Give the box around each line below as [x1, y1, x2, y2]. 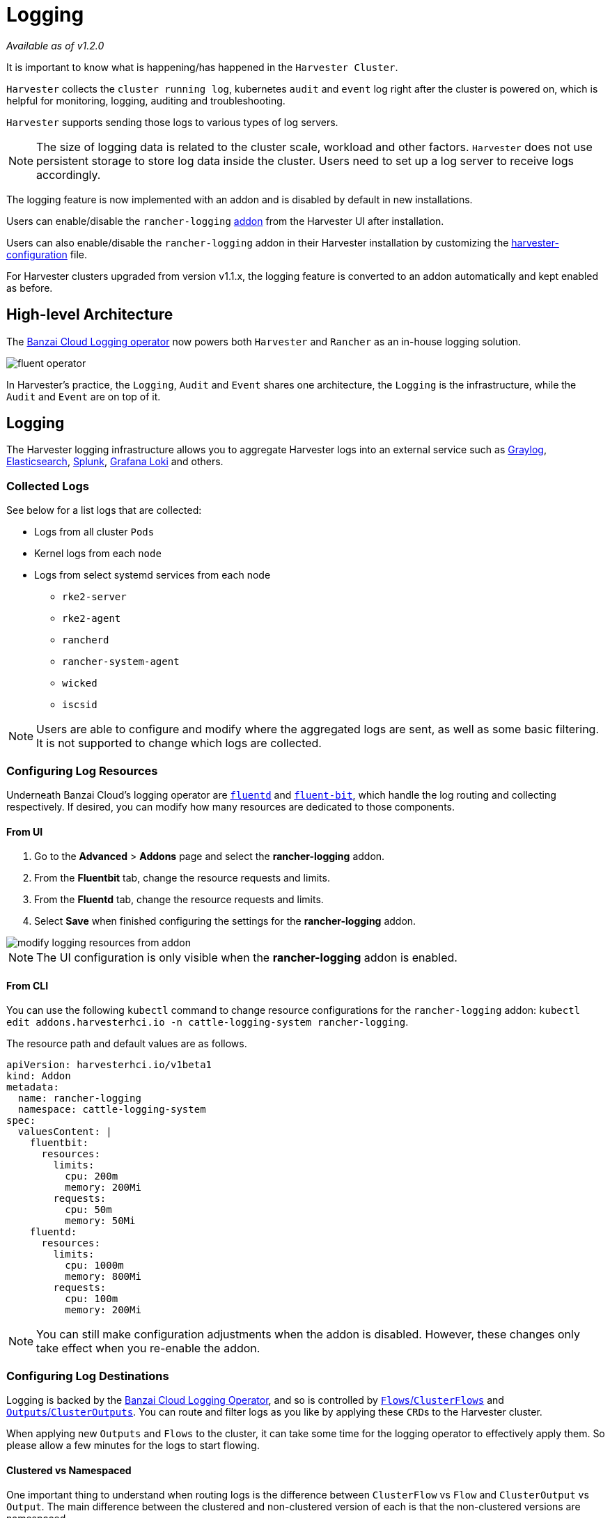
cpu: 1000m [65, 1260, 124, 1271]
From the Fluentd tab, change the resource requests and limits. [34, 893, 324, 906]
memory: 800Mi [65, 1271, 141, 1283]
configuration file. [6, 248, 87, 260]
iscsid [62, 699, 97, 711]
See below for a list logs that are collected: [6, 504, 202, 517]
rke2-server [62, 591, 127, 603]
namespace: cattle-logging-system [17, 1104, 206, 1116]
